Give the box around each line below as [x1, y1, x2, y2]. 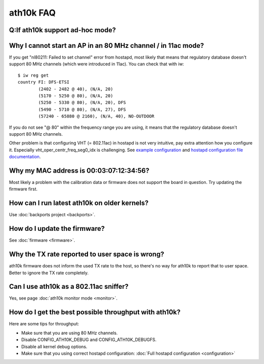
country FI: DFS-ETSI [18, 80, 69, 85]
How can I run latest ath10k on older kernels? [9, 199, 149, 207]
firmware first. [9, 186, 38, 192]
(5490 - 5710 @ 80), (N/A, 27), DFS [38, 106, 127, 112]
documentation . [9, 154, 41, 160]
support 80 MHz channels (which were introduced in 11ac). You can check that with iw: [9, 61, 184, 67]
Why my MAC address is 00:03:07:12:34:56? [9, 166, 150, 175]
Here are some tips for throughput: [9, 321, 79, 327]
